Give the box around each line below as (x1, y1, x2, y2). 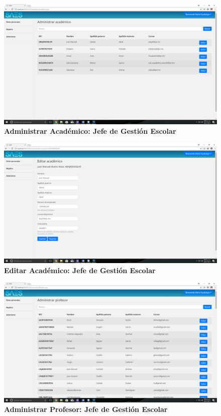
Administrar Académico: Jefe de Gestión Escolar (4, 126, 176, 136)
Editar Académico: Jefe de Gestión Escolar (4, 265, 156, 275)
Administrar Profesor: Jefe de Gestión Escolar (4, 404, 168, 414)
